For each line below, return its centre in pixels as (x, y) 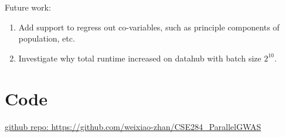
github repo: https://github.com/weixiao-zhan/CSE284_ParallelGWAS (133, 126)
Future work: (28, 7)
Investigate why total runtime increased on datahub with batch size (140, 58)
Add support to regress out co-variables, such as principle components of (149, 27)
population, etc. (47, 38)
